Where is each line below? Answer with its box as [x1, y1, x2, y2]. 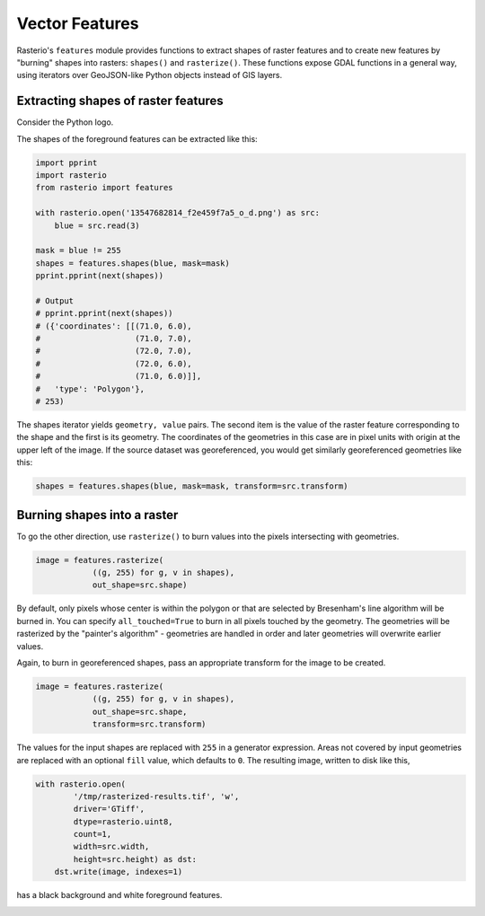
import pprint [35, 157, 98, 168]
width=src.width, [73, 841, 150, 852]
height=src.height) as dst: [73, 854, 198, 864]
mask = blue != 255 [35, 245, 121, 256]
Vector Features [16, 13, 139, 33]
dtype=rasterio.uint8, [73, 816, 174, 826]
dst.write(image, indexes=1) [54, 867, 183, 877]
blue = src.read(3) [54, 220, 141, 231]
